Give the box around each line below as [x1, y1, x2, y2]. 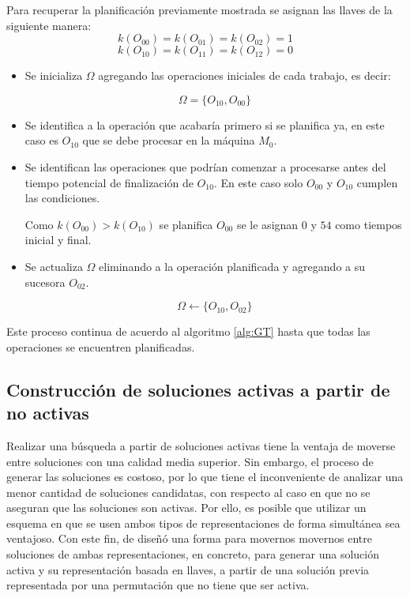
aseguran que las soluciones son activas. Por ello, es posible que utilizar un [6, 499, 367, 516]
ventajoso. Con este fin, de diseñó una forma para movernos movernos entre [6, 530, 372, 547]
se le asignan [236, 216, 299, 232]
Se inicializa [24, 67, 83, 84]
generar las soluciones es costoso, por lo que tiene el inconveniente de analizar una [6, 468, 404, 485]
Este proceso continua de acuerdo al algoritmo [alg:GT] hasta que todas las [6, 323, 371, 340]
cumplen [356, 174, 398, 190]
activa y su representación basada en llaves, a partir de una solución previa [6, 561, 370, 577]
